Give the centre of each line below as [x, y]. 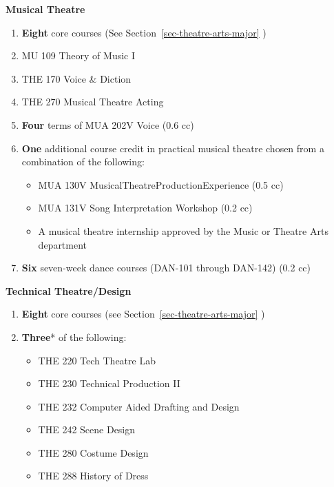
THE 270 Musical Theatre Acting [93, 102]
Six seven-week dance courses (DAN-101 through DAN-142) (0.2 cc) [166, 268]
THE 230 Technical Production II [109, 383]
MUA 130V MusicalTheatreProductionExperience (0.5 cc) [161, 184]
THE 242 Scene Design [87, 429]
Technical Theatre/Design [69, 290]
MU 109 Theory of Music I [79, 55]
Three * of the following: [74, 336]
